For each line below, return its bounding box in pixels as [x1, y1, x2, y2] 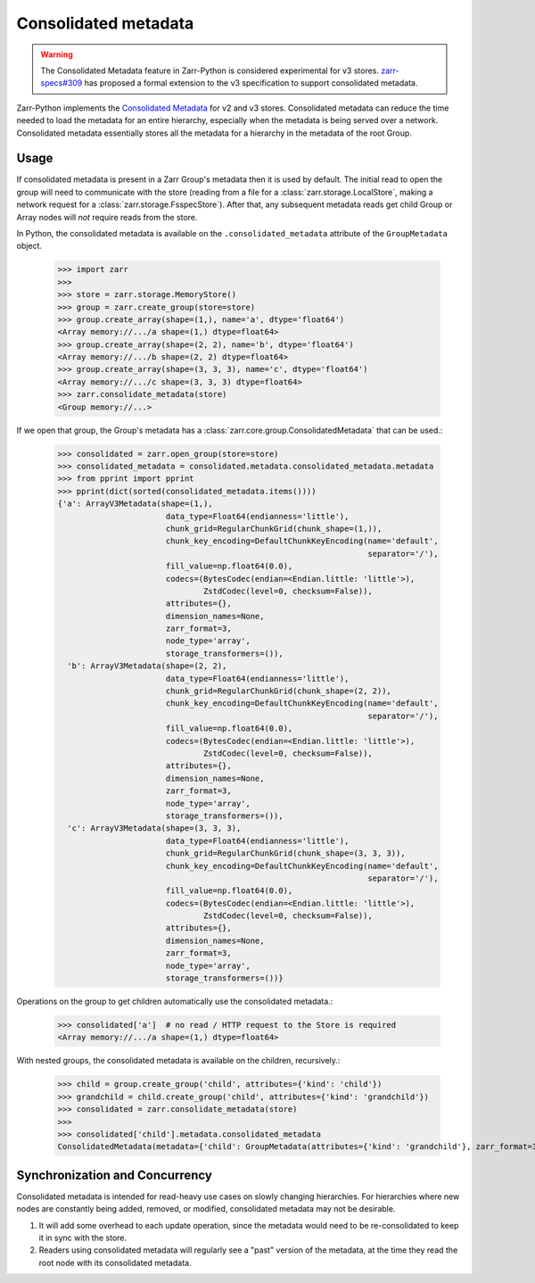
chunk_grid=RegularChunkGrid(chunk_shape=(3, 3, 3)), [165, 848, 406, 858]
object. [16, 241, 43, 252]
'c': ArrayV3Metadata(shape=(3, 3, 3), [67, 824, 242, 833]
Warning [40, 49, 73, 60]
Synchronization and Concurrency [16, 1167, 213, 1182]
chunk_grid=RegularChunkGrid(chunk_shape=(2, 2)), [165, 686, 392, 696]
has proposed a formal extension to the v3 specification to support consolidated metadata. [84, 78, 418, 88]
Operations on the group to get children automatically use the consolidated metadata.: [16, 996, 333, 1006]
